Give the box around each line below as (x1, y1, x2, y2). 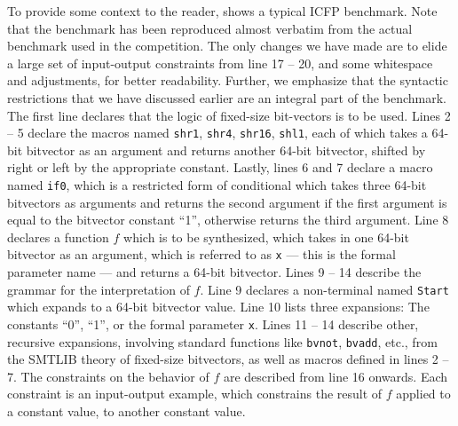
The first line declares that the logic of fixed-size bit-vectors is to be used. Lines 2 (7, 106, 451, 124)
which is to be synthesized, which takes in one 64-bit (123, 227, 409, 246)
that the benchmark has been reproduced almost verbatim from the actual (7, 19, 413, 37)
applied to (396, 384, 451, 403)
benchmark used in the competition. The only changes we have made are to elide (7, 36, 447, 55)
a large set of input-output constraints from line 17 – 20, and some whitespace (7, 53, 433, 72)
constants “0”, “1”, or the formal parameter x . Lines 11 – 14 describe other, (7, 314, 419, 333)
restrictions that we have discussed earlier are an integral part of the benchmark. (7, 88, 446, 106)
